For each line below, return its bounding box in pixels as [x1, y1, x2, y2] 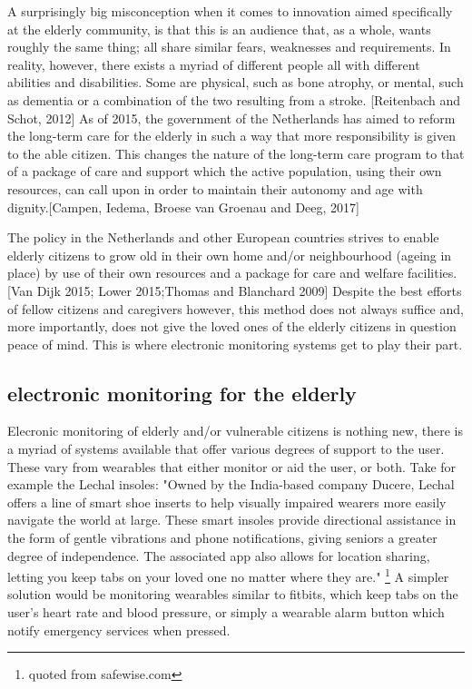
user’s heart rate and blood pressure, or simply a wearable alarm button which [7, 603, 445, 622]
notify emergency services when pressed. [7, 620, 231, 639]
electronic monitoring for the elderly [7, 379, 357, 407]
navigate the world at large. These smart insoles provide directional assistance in [7, 510, 457, 529]
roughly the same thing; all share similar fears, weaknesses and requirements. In [7, 37, 451, 56]
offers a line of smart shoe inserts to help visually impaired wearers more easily [7, 492, 447, 511]
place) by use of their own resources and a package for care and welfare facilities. [7, 263, 457, 282]
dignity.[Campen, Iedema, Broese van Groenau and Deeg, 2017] [7, 197, 359, 216]
